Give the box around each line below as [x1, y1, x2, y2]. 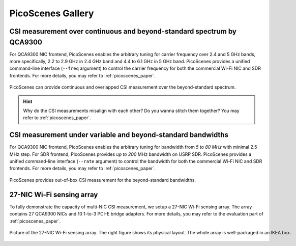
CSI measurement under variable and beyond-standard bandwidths [9, 130, 229, 140]
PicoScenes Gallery [9, 8, 94, 19]
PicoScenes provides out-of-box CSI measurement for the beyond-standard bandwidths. [9, 177, 196, 183]
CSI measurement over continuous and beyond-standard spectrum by [9, 27, 236, 36]
